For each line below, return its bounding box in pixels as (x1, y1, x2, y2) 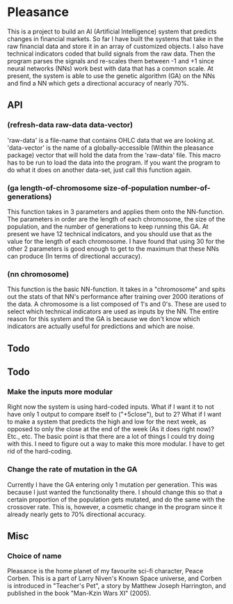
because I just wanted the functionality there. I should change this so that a (7, 488, 223, 496)
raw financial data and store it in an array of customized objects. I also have (7, 42, 224, 50)
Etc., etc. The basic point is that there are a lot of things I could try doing (7, 433, 214, 441)
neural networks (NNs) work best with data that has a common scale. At (7, 64, 214, 72)
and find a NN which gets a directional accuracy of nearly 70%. (7, 79, 189, 87)
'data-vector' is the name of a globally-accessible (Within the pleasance (7, 144, 214, 152)
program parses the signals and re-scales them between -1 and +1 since (7, 56, 214, 65)
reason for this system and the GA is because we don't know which (7, 315, 200, 323)
